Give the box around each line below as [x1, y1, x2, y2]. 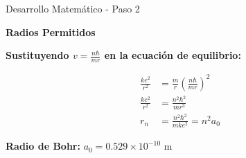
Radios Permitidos [6, 24, 96, 39]
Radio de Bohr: [6, 139, 80, 153]
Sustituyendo [6, 48, 69, 62]
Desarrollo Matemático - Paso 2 [6, 1, 140, 15]
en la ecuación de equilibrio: [104, 48, 241, 62]
